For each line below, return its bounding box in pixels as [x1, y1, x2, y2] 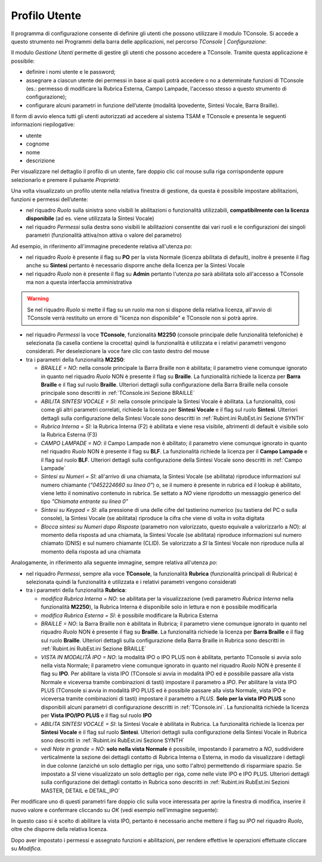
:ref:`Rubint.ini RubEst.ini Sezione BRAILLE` [41, 645, 147, 653]
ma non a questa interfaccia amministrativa [26, 279, 132, 286]
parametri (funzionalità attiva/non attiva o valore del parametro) [26, 231, 182, 239]
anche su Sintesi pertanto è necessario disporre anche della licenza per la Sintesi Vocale [26, 262, 245, 269]
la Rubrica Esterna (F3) [41, 431, 98, 438]
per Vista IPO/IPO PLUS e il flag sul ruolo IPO [41, 712, 152, 719]
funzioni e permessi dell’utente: [11, 196, 89, 203]
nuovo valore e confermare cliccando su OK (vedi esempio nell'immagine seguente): [11, 806, 219, 814]
